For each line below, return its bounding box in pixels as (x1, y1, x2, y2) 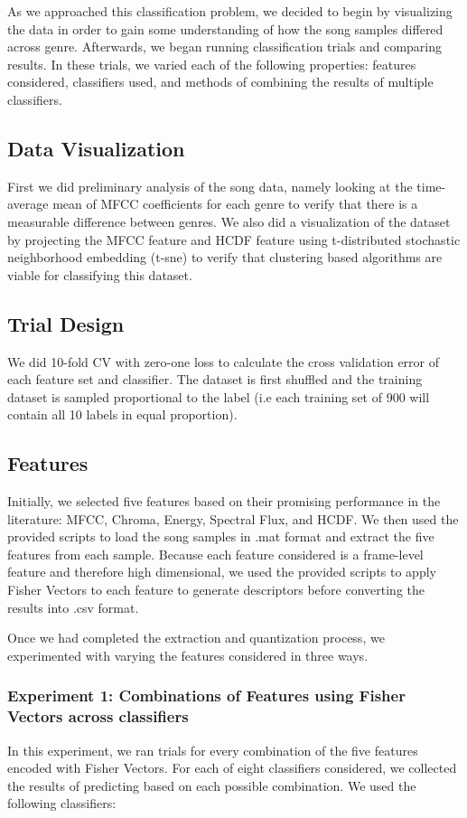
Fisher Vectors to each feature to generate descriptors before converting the (7, 580, 425, 599)
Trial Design (7, 309, 125, 337)
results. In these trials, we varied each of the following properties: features (7, 54, 416, 73)
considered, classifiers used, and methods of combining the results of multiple (7, 72, 434, 91)
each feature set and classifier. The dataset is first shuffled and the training (7, 370, 423, 389)
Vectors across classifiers (7, 705, 189, 728)
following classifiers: (7, 794, 117, 813)
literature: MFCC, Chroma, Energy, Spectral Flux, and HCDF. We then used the (7, 509, 459, 528)
